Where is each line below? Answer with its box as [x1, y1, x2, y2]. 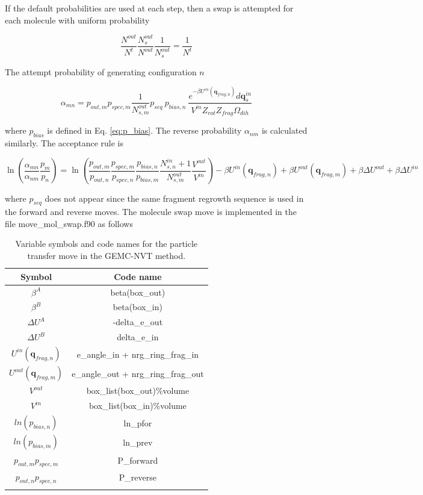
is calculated [261, 124, 307, 137]
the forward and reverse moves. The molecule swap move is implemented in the [5, 205, 297, 218]
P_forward [117, 454, 158, 467]
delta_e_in [117, 331, 159, 343]
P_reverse [119, 471, 156, 484]
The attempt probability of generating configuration [5, 65, 197, 78]
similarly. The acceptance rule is [5, 137, 123, 149]
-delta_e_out [113, 316, 163, 328]
